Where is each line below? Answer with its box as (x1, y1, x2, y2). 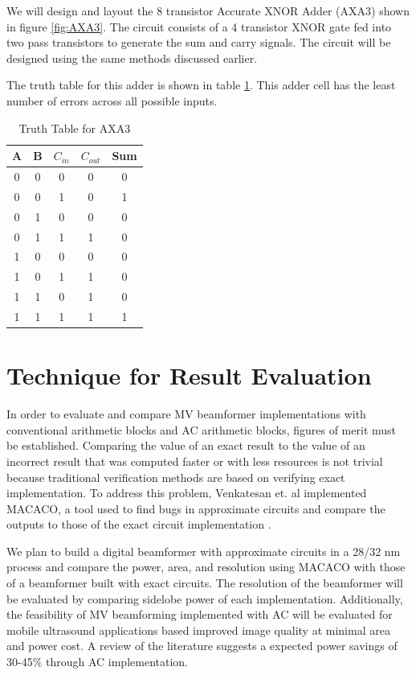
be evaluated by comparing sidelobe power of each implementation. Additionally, (6, 590, 403, 607)
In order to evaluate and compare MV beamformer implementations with (6, 405, 366, 422)
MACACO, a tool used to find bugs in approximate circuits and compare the (6, 500, 385, 517)
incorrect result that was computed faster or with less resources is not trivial (6, 452, 383, 469)
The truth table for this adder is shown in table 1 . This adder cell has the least (6, 76, 396, 93)
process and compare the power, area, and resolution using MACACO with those (6, 558, 406, 575)
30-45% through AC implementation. (6, 653, 188, 670)
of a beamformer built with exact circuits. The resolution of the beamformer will (6, 574, 403, 591)
